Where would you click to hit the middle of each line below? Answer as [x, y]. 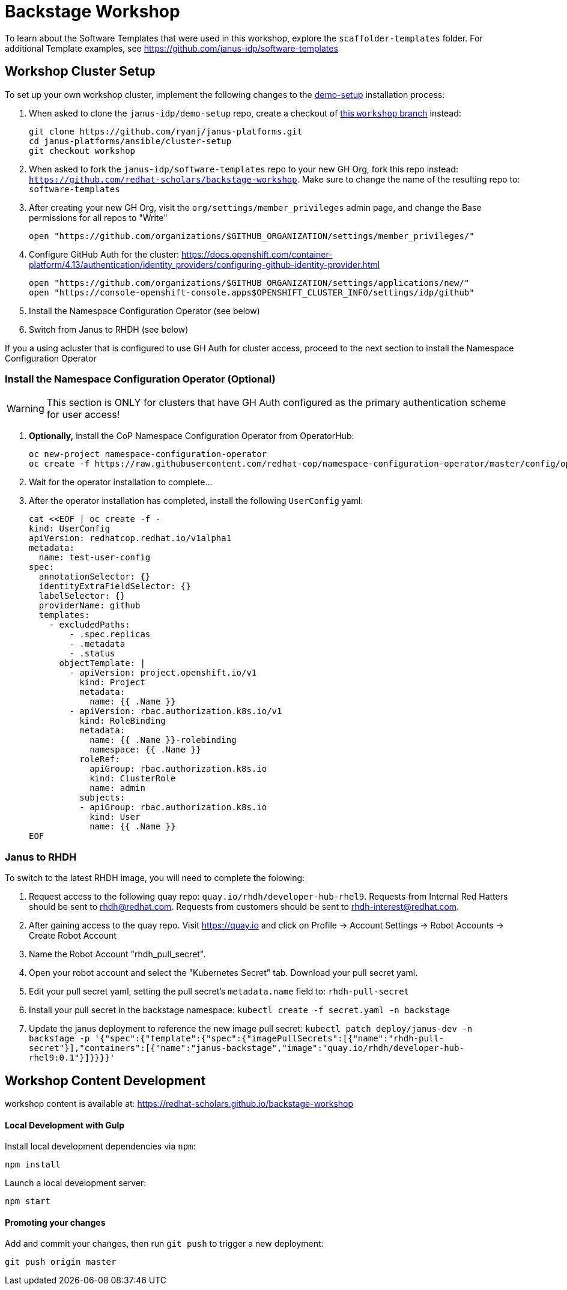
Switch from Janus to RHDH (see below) [109, 329]
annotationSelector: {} [95, 577]
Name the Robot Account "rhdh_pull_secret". [117, 954]
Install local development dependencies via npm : [100, 1146]
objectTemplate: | [102, 663]
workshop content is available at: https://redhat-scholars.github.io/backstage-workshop [179, 1103]
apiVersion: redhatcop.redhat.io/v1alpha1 [130, 538]
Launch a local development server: [76, 1183]
